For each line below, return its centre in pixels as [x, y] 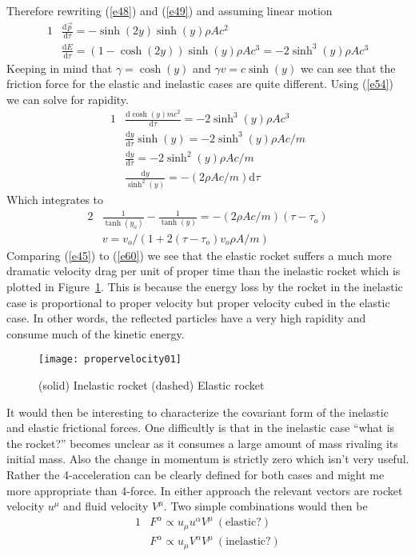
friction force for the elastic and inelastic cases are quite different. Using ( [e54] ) [200, 84]
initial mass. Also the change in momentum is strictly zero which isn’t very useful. [208, 459]
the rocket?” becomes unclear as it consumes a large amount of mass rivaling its [202, 443]
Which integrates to [55, 200]
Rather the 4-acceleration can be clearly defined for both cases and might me [196, 474]
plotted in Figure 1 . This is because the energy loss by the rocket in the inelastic [205, 286]
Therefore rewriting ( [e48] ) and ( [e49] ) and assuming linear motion [170, 10]
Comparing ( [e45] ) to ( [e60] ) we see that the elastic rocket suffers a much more [199, 255]
